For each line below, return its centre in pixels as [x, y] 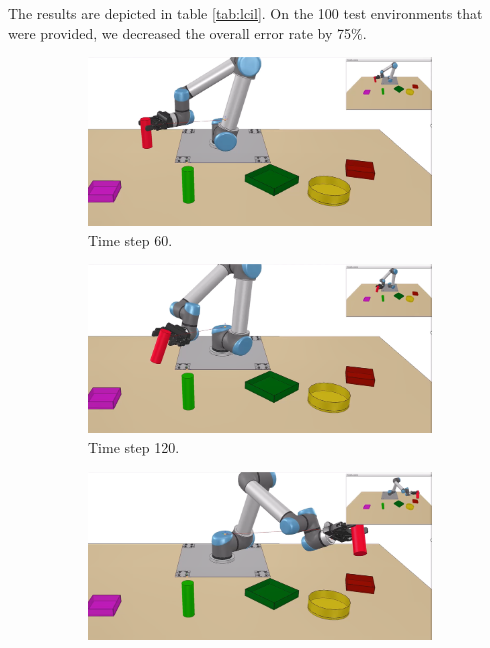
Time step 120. [134, 446]
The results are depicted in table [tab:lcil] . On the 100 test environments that [245, 13]
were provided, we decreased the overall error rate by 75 [179, 32]
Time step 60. [130, 239]
